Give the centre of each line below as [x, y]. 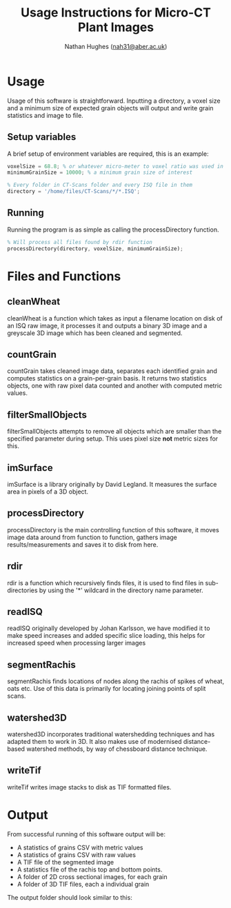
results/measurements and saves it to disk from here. [83, 544]
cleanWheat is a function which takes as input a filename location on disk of [115, 318]
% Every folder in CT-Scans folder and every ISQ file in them [100, 185]
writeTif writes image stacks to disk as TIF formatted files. [89, 787]
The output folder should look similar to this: [70, 897]
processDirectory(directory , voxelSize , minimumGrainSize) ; [96, 249]
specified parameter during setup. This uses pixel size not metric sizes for [113, 438]
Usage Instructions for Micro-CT [116, 13]
